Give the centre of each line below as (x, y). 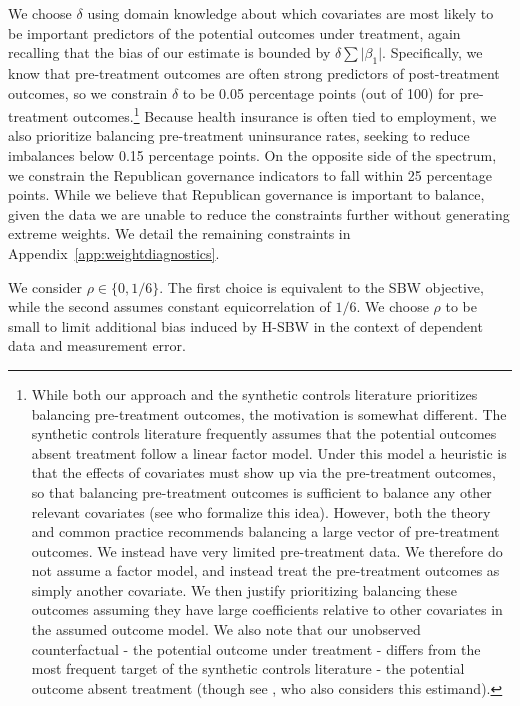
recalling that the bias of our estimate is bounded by (169, 52)
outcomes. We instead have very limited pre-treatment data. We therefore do (267, 550)
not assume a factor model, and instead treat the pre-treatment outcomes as (265, 570)
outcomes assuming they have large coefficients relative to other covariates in (267, 609)
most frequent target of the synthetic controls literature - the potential (248, 668)
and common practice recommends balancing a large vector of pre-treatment (265, 531)
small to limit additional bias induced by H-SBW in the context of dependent (245, 325)
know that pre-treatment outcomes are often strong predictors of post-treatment (254, 72)
